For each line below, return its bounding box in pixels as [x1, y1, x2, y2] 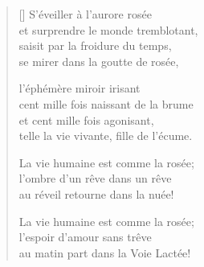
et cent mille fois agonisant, [18, 111, 154, 128]
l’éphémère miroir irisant [18, 80, 141, 97]
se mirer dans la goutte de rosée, [18, 52, 179, 69]
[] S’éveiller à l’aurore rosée [18, 6, 152, 22]
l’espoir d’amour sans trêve [18, 228, 152, 245]
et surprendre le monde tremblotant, [18, 21, 198, 38]
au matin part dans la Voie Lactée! [18, 244, 191, 261]
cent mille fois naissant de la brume [18, 95, 194, 112]
